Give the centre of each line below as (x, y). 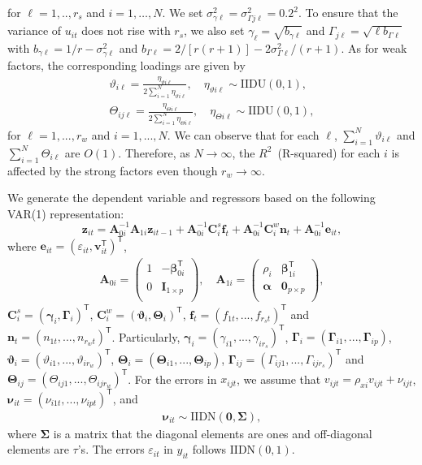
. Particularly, (146, 336)
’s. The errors (111, 449)
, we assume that (279, 379)
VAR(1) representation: (66, 213)
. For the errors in (172, 379)
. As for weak (374, 47)
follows (209, 449)
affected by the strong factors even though (113, 170)
